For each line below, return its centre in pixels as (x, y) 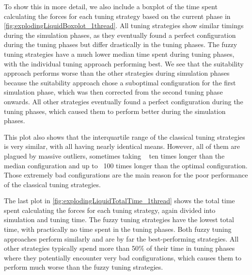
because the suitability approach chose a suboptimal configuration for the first (120, 82)
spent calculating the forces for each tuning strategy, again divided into (110, 210)
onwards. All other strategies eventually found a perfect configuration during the (124, 101)
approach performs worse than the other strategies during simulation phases (117, 73)
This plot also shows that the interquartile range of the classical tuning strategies (125, 137)
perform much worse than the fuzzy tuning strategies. (84, 267)
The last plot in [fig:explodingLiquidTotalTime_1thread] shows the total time (119, 201)
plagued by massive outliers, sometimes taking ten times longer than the (114, 155)
